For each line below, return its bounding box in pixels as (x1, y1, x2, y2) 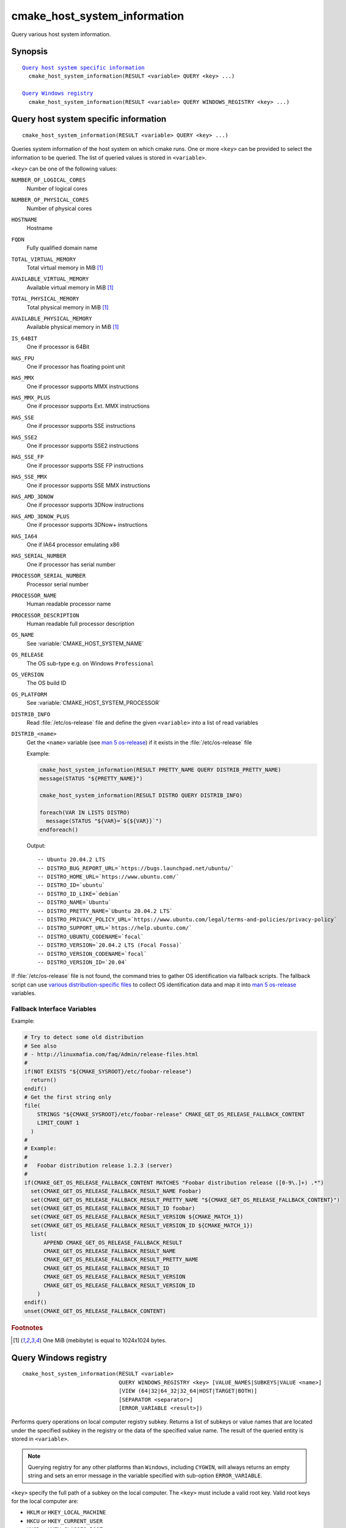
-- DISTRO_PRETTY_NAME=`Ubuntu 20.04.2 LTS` (37, 908, 174, 914)
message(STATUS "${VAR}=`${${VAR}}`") (46, 818, 162, 825)
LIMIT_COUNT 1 (37, 1119, 79, 1126)
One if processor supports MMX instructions (26, 383, 139, 390)
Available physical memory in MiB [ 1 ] (26, 323, 119, 331)
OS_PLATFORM (11, 691, 47, 698)
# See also (24, 1042, 57, 1049)
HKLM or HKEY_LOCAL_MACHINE (26, 1508, 106, 1516)
